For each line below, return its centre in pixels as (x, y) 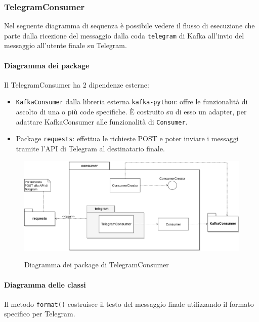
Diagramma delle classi (45, 284)
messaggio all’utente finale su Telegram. (66, 45)
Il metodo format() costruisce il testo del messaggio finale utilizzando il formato (129, 304)
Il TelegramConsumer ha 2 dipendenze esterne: (77, 84)
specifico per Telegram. (40, 314)
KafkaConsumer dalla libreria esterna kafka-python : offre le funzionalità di (132, 102)
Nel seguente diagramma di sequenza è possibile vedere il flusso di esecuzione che (129, 26)
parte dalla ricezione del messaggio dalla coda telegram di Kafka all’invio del (124, 35)
